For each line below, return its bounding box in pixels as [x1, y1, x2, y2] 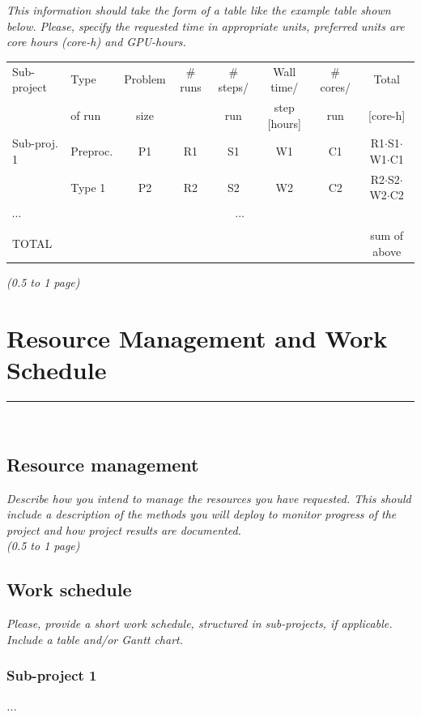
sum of [370, 227, 404, 244]
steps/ [218, 79, 249, 96]
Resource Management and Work [6, 321, 388, 354]
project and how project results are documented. [6, 521, 241, 538]
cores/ [320, 79, 351, 96]
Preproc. [70, 143, 113, 160]
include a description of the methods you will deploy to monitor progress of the [6, 506, 397, 523]
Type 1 [70, 178, 106, 195]
